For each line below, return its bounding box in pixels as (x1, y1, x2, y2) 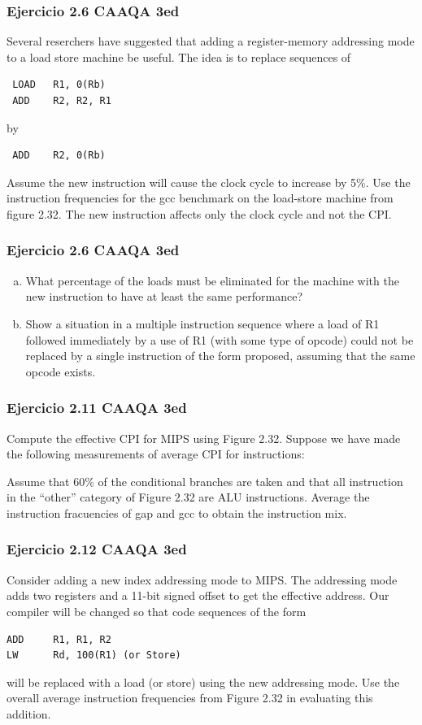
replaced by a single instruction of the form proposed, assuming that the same (25, 347, 415, 364)
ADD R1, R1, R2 (7, 633, 111, 645)
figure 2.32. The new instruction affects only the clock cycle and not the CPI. (7, 205, 392, 222)
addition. (7, 705, 51, 722)
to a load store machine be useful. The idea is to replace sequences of (7, 48, 351, 65)
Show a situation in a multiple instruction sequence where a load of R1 (25, 315, 380, 332)
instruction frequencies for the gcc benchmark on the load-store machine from (7, 189, 394, 206)
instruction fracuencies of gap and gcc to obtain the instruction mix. (7, 504, 347, 521)
